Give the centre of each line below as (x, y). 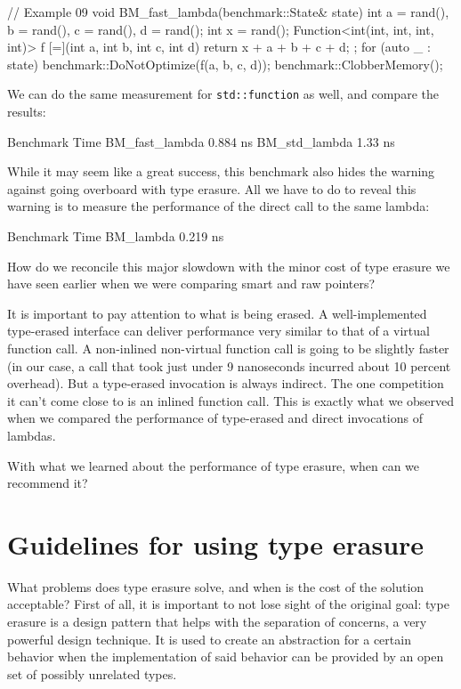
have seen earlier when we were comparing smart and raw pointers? (191, 284)
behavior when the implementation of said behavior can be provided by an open (226, 657)
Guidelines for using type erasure (216, 543)
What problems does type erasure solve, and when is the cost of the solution (216, 586)
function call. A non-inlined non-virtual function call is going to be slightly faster (228, 348)
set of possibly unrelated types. (92, 673)
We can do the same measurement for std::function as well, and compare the (223, 94)
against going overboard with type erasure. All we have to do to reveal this (212, 188)
